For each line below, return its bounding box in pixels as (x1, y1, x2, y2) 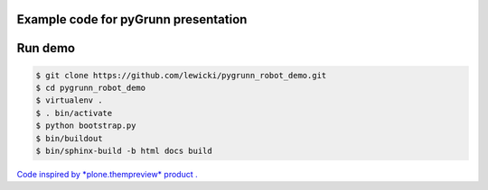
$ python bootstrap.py (35, 121, 136, 131)
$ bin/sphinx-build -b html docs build (35, 145, 212, 156)
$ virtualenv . (35, 95, 103, 105)
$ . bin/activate (35, 108, 113, 118)
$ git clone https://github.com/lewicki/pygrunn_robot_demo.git (35, 70, 327, 80)
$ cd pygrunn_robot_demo (35, 83, 146, 94)
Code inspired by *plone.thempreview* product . (16, 168, 198, 179)
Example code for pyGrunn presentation (16, 12, 248, 27)
